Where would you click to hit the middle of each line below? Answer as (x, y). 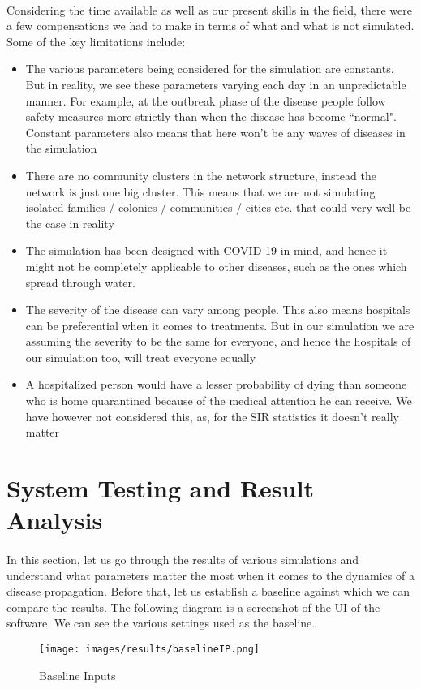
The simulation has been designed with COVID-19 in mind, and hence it (206, 250)
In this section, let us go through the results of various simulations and (183, 559)
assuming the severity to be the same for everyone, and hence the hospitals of (218, 341)
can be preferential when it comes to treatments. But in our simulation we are (220, 325)
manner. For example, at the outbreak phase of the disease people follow (206, 100)
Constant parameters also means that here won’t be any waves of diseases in (215, 132)
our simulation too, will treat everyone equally (141, 357)
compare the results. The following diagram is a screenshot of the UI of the (193, 607)
